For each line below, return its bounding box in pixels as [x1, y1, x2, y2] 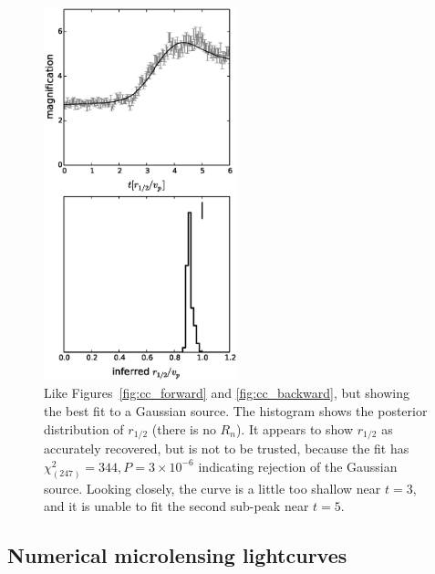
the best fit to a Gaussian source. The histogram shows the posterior [44, 402, 428, 421]
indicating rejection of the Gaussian [198, 456, 398, 475]
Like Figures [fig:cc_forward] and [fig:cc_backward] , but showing [44, 383, 409, 402]
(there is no [151, 419, 216, 438]
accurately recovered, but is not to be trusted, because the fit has [44, 439, 409, 458]
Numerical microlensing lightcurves [7, 541, 347, 569]
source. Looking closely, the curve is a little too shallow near [44, 478, 381, 497]
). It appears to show [235, 419, 354, 438]
